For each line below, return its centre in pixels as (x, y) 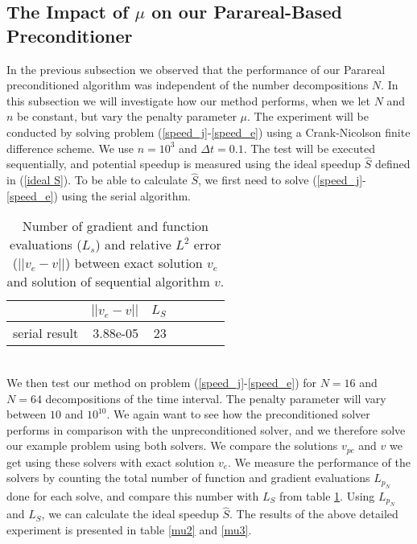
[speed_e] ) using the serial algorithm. (99, 195)
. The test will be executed (310, 148)
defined (392, 164)
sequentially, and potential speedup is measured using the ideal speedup (184, 164)
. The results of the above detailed (314, 514)
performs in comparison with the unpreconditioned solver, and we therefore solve (206, 429)
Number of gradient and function (115, 226)
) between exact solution (134, 263)
